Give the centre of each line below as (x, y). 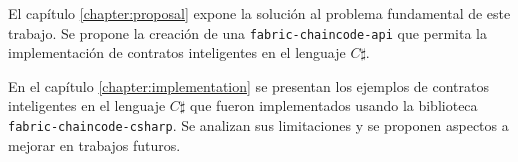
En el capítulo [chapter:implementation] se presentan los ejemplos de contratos (248, 85)
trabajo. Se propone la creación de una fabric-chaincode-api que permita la (247, 32)
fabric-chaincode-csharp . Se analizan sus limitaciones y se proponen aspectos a (258, 125)
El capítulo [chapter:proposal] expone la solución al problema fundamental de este (259, 13)
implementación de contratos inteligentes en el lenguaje (177, 52)
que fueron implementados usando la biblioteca (333, 105)
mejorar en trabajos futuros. (94, 144)
